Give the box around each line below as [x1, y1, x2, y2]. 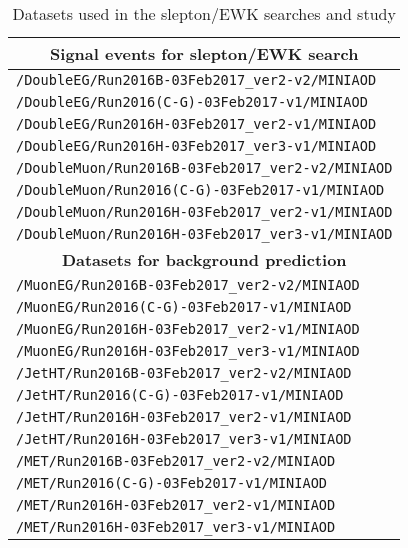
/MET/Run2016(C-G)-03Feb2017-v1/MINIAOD [16, 475, 327, 491]
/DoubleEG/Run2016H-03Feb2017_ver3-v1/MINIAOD [16, 138, 377, 154]
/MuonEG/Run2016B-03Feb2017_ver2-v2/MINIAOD [16, 277, 360, 293]
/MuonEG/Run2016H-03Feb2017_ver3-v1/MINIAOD [16, 343, 360, 359]
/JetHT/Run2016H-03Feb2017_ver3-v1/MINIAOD [16, 431, 352, 447]
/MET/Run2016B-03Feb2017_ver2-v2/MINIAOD [16, 453, 336, 469]
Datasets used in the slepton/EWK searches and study [12, 2, 396, 25]
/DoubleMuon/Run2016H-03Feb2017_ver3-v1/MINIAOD [16, 226, 393, 242]
